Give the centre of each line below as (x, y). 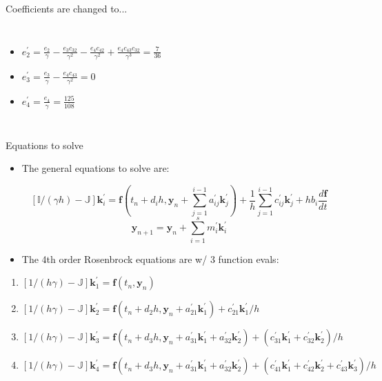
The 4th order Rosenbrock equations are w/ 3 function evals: (150, 258)
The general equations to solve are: (95, 168)
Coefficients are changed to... (67, 8)
